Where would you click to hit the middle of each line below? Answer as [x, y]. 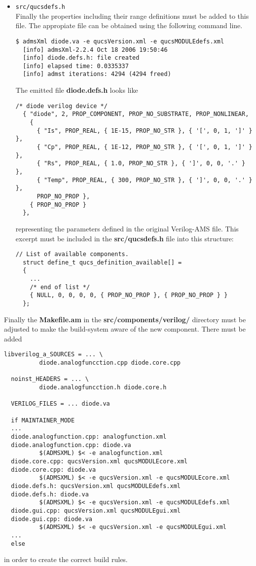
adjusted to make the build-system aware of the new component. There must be [125, 329]
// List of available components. [72, 254]
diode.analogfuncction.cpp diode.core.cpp [110, 363]
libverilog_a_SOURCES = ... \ [54, 355]
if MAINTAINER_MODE [43, 420]
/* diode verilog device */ [61, 106]
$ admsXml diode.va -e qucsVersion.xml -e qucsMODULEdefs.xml [120, 41]
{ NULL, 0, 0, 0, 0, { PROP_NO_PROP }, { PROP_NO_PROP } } [129, 295]
